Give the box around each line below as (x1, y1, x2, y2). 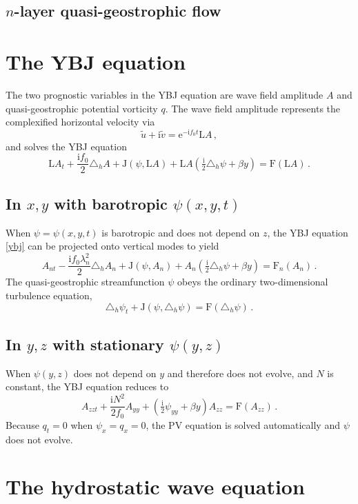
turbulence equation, (6, 288, 92, 302)
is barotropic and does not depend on (101, 225, 260, 239)
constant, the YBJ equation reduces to (6, 379, 169, 394)
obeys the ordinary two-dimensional (177, 274, 328, 289)
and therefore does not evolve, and (167, 365, 313, 380)
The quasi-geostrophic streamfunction (6, 274, 165, 289)
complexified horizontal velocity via (6, 114, 155, 129)
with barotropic (54, 192, 168, 214)
